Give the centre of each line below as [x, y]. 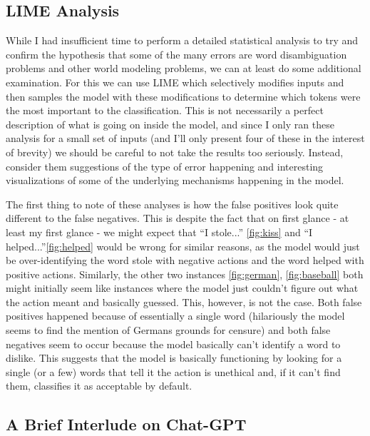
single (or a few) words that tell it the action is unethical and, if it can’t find [173, 371]
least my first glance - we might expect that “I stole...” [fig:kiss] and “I [159, 232]
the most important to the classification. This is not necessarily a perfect [165, 110]
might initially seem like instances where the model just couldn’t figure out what [182, 288]
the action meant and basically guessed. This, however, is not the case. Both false [184, 301]
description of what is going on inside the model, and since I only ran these [170, 124]
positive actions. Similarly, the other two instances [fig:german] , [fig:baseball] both [185, 274]
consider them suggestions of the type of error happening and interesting [165, 166]
